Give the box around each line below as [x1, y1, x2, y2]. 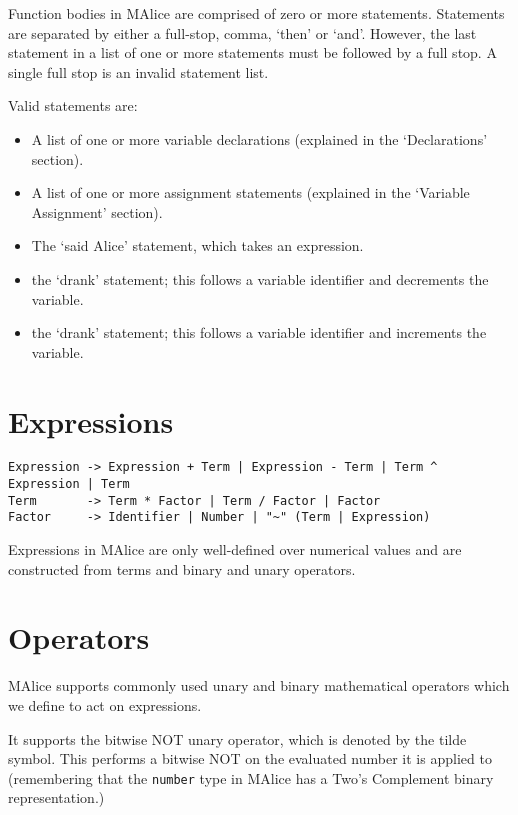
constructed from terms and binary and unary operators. [8, 558, 356, 579]
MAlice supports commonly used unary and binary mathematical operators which [8, 675, 510, 696]
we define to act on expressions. [8, 694, 202, 715]
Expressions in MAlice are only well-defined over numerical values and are [8, 539, 462, 560]
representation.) [8, 787, 105, 808]
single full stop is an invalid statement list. [8, 61, 269, 82]
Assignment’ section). [31, 201, 163, 222]
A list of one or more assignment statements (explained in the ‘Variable [31, 182, 470, 203]
